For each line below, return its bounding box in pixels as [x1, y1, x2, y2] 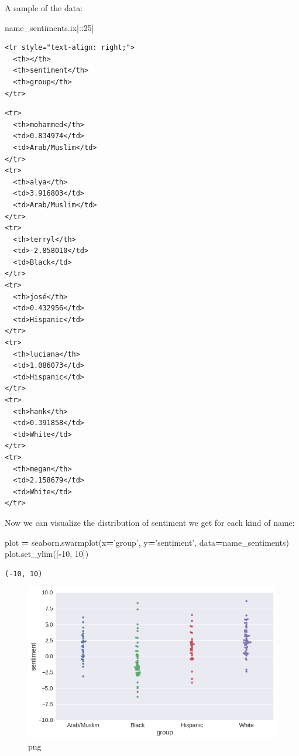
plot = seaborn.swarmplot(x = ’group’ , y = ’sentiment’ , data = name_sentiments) [5, 536, 289, 548]
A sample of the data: [5, 2, 83, 13]
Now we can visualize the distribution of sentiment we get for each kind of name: [5, 516, 295, 528]
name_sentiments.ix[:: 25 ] [5, 21, 94, 33]
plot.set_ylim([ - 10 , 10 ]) [5, 548, 89, 560]
